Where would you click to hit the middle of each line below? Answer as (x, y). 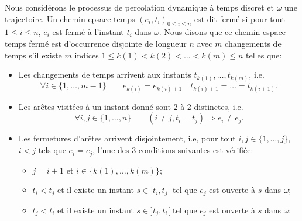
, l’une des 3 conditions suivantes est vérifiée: (173, 150)
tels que (52, 150)
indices (87, 55)
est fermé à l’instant (88, 32)
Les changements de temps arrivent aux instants (105, 75)
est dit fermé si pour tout (239, 18)
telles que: (264, 55)
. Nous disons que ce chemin (210, 32)
